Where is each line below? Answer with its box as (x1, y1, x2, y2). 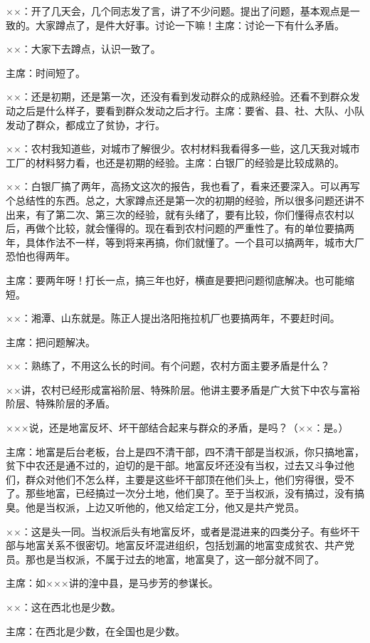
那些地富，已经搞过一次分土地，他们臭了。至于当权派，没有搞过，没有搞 (25, 486, 364, 501)
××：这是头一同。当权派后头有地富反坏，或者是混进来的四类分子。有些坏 (6, 523, 350, 538)
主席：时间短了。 (6, 65, 85, 80)
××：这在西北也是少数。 (6, 600, 121, 614)
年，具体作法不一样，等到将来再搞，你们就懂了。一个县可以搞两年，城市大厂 (6, 234, 364, 249)
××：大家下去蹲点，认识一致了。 (6, 41, 161, 56)
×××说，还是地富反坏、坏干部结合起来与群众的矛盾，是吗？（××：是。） (6, 420, 349, 435)
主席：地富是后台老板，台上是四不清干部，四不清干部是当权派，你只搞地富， (6, 444, 364, 459)
